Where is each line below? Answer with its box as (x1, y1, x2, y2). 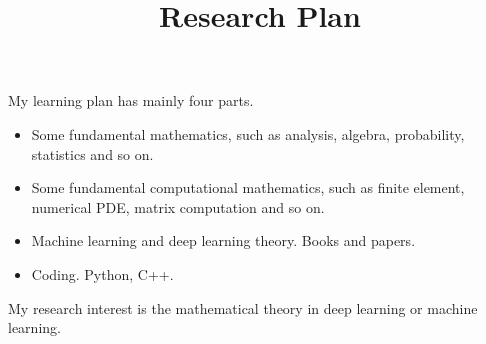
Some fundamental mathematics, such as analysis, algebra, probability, (31, 123, 465, 144)
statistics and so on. (31, 143, 154, 164)
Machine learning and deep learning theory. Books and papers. (31, 230, 416, 251)
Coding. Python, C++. (31, 263, 174, 284)
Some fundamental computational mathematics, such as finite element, (31, 177, 465, 198)
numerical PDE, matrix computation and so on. (31, 196, 325, 217)
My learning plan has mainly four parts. (8, 90, 254, 111)
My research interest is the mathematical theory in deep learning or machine (8, 297, 478, 318)
